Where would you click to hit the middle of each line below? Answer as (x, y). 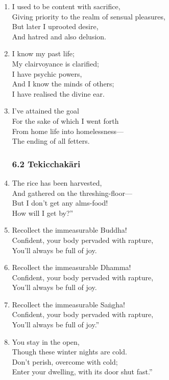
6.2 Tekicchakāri (46, 163)
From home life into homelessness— (68, 131)
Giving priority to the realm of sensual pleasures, (89, 16)
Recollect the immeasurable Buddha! (69, 230)
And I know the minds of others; (63, 84)
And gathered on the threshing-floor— (72, 193)
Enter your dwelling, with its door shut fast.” (82, 372)
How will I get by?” (43, 213)
